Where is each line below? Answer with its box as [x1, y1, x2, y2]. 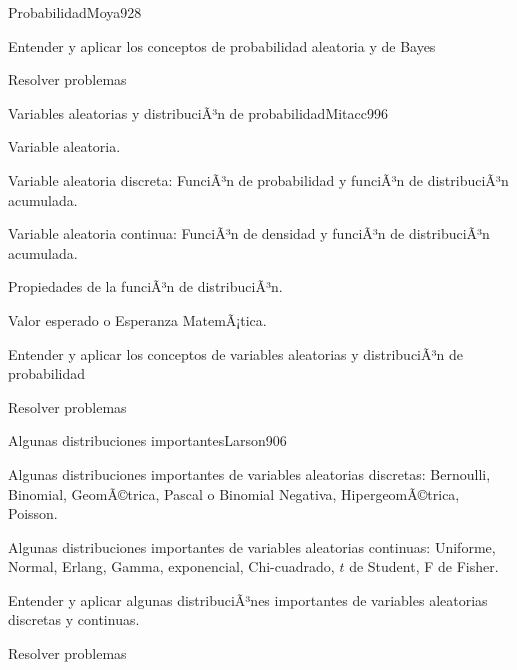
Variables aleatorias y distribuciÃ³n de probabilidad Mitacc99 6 [8, 102, 388, 123]
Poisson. [8, 503, 58, 524]
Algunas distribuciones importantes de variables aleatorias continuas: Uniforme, [8, 536, 496, 557]
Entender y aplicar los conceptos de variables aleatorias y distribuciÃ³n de [8, 343, 463, 364]
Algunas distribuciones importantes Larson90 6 [8, 430, 287, 451]
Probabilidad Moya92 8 [8, 2, 142, 22]
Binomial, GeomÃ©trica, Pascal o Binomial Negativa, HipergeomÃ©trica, [8, 483, 460, 504]
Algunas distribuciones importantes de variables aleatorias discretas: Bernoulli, [8, 463, 491, 484]
